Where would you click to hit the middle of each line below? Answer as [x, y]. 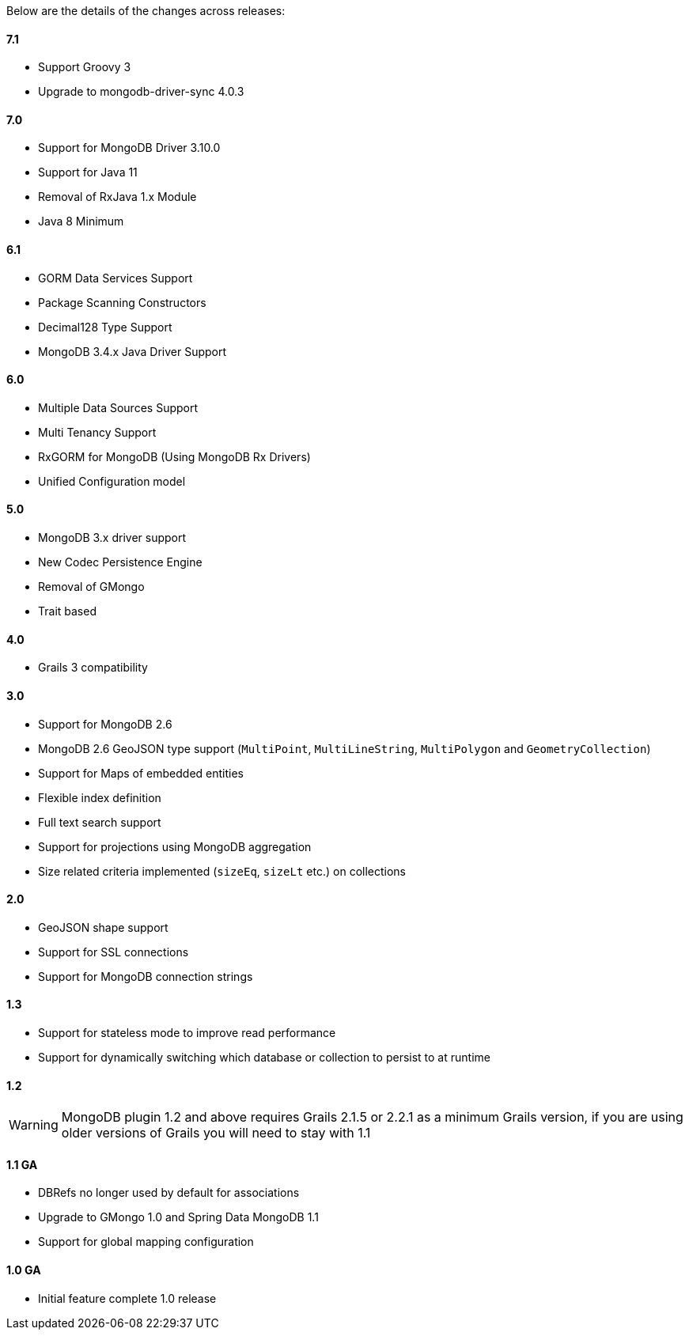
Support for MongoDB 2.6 [105, 724]
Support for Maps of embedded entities [141, 773]
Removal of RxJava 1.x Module [117, 197]
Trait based [67, 611]
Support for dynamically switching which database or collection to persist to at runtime [264, 1057]
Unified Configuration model [112, 481]
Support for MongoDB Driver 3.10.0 [129, 148]
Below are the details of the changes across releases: [146, 11]
